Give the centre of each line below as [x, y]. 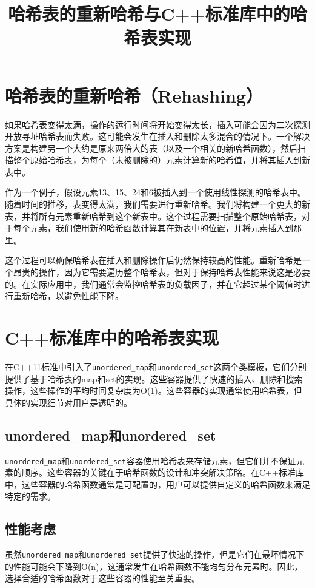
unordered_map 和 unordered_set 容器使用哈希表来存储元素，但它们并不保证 [151, 460]
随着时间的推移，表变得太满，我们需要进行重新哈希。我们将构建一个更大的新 [157, 204]
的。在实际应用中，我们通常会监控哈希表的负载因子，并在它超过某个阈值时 [153, 284]
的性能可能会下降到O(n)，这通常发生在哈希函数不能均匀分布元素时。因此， [154, 566]
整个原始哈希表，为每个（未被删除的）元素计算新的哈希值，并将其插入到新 [161, 160]
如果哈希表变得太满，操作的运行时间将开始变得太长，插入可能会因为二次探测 [157, 124]
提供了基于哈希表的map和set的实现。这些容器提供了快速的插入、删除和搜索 [154, 378]
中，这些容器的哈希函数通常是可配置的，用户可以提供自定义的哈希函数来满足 [157, 484]
